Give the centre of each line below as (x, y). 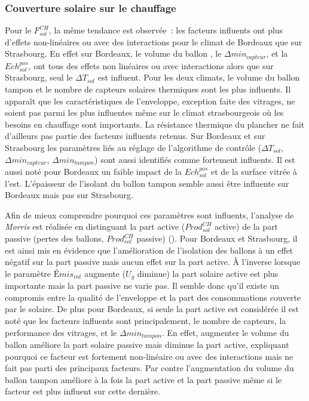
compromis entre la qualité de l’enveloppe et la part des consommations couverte (153, 297)
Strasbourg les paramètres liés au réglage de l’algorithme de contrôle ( (133, 148)
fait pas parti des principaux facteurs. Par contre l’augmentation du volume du (149, 368)
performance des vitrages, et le (61, 332)
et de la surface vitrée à (254, 172)
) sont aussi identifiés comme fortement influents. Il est (195, 159)
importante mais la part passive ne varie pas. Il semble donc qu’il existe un (142, 286)
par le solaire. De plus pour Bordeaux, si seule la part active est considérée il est (152, 309)
